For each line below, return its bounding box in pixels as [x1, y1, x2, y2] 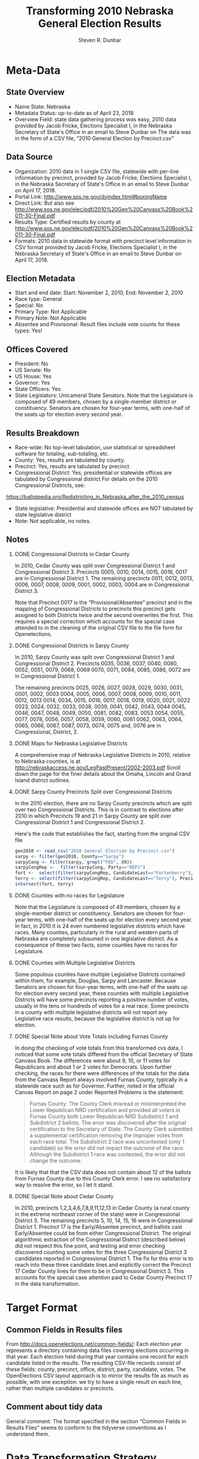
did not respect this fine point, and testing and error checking [14, 1242, 165, 1249]
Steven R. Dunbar [78, 36, 122, 43]
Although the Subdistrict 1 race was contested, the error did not [29, 1150, 185, 1158]
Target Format [6, 1301, 78, 1314]
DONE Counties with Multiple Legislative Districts [14, 959, 135, 966]
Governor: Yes [14, 379, 50, 386]
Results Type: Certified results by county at [14, 218, 121, 226]
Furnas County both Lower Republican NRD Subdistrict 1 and [29, 1113, 179, 1120]
